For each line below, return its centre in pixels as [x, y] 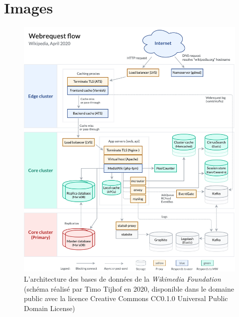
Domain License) [50, 308]
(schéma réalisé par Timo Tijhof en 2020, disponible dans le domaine [129, 288]
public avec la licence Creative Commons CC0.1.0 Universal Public [126, 298]
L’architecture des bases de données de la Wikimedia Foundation [122, 279]
